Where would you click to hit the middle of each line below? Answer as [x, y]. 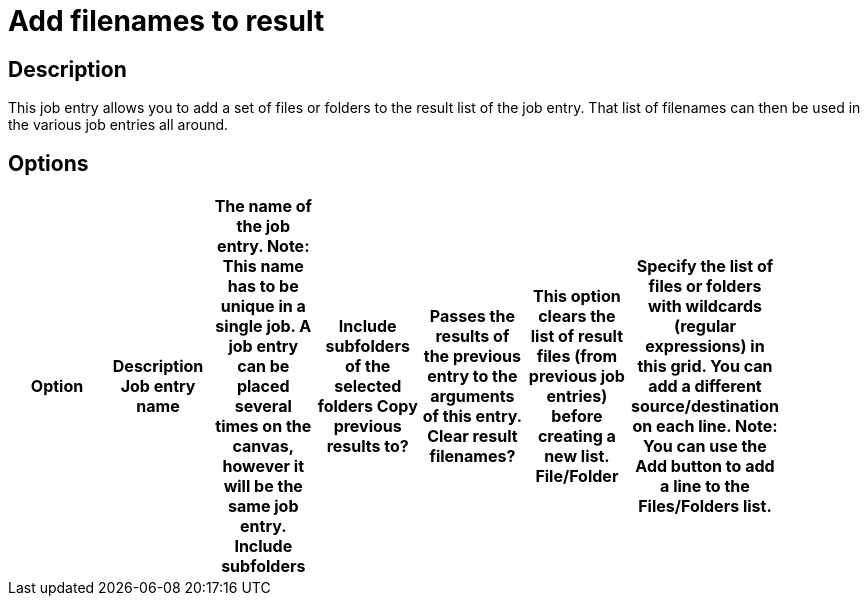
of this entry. [472, 416]
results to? [367, 446]
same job [263, 506]
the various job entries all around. [118, 125]
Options [48, 163]
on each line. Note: [705, 426]
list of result [577, 336]
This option [577, 296]
